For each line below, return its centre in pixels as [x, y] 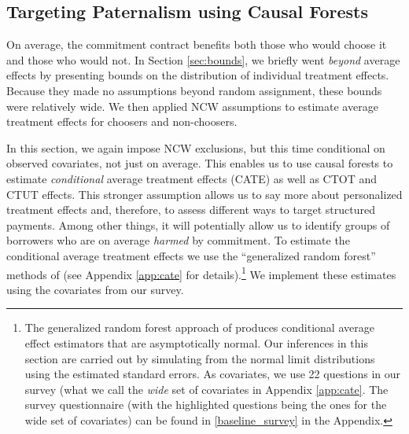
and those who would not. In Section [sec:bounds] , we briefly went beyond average [203, 59]
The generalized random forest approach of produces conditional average [199, 327]
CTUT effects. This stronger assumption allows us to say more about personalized [204, 194]
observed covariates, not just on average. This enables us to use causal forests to [200, 163]
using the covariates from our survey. [95, 289]
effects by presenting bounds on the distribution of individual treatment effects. [198, 75]
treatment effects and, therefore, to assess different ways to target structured [191, 210]
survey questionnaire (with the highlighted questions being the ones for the [206, 405]
